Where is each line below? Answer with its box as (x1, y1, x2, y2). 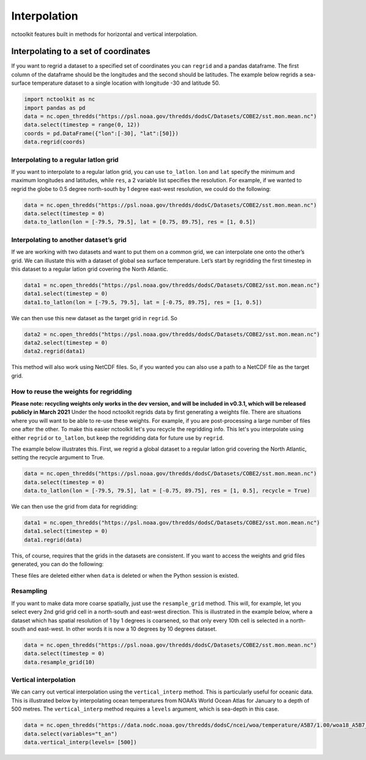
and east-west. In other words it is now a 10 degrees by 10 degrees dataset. (26, 625, 217, 633)
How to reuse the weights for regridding (11, 387, 132, 396)
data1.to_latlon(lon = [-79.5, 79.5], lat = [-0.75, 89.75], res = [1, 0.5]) (24, 299, 262, 306)
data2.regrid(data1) (24, 348, 85, 355)
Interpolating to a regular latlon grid (11, 156, 119, 164)
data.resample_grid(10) (24, 659, 96, 665)
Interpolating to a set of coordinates (11, 46, 151, 57)
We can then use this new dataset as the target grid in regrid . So (11, 314, 178, 321)
